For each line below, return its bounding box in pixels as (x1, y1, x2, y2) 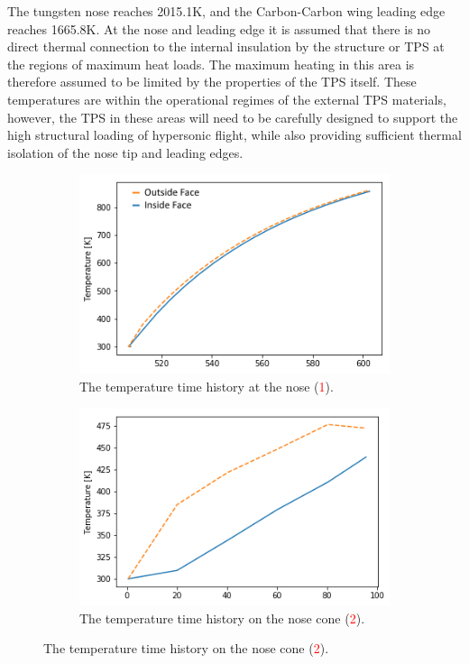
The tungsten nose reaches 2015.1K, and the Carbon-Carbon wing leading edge (7, 2, 446, 20)
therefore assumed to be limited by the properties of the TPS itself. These (7, 72, 417, 91)
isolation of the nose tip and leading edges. (7, 143, 244, 161)
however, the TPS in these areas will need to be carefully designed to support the (7, 107, 458, 126)
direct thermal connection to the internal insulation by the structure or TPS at (7, 37, 445, 56)
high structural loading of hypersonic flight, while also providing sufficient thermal (7, 125, 462, 144)
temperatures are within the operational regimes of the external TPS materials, (7, 89, 446, 108)
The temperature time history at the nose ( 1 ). (79, 377, 334, 396)
